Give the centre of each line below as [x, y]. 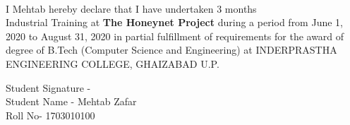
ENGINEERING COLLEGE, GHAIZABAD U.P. [113, 63]
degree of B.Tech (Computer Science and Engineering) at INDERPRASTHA [171, 50]
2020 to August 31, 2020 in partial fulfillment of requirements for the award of [175, 36]
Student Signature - [48, 87]
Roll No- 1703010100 [50, 115]
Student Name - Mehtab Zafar [71, 101]
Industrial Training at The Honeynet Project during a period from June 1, [174, 22]
